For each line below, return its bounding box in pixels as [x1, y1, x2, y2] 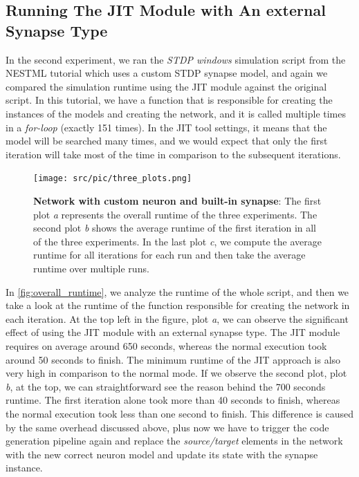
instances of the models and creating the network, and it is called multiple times [6, 106, 346, 120]
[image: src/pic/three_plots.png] [33, 174, 192, 184]
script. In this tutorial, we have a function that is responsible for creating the [6, 93, 333, 107]
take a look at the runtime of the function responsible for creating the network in [6, 298, 350, 312]
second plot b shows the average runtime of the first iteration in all [33, 221, 317, 235]
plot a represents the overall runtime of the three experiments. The [33, 207, 317, 221]
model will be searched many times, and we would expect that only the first [6, 133, 328, 148]
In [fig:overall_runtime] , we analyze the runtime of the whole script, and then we [6, 284, 349, 299]
